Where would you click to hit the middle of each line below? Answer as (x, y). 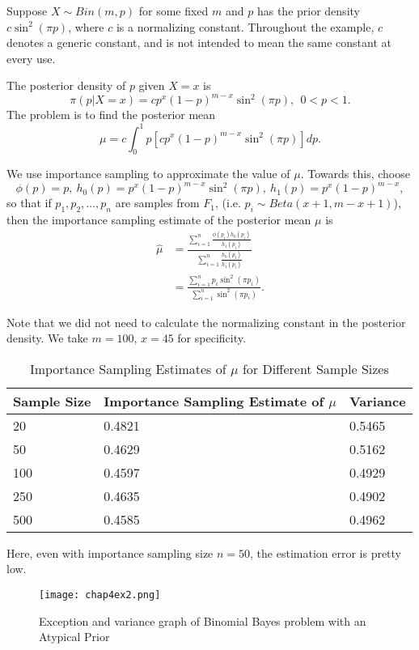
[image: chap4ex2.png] (100, 595)
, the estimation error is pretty (326, 552)
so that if (29, 203)
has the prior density (308, 11)
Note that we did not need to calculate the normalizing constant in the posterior (206, 322)
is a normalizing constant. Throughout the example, (245, 26)
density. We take (47, 338)
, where (86, 26)
